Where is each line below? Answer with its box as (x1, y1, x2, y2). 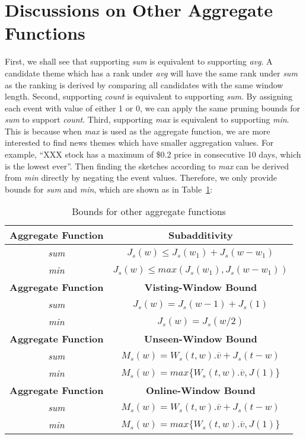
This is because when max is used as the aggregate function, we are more (5, 124, 270, 137)
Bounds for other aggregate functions (72, 204, 226, 219)
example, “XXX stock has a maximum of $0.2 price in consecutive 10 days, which (5, 148, 301, 161)
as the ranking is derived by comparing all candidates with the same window (5, 78, 283, 91)
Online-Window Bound (146, 383, 256, 398)
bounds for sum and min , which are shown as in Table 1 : (5, 182, 213, 195)
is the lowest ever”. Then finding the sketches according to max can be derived (5, 159, 289, 172)
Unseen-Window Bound (144, 332, 257, 346)
